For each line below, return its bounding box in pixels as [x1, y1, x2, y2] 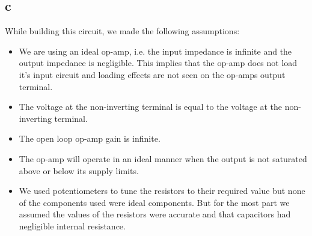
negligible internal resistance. [19, 219, 126, 232]
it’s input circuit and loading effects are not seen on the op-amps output [19, 68, 286, 80]
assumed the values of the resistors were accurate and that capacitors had [19, 208, 291, 220]
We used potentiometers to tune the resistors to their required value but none [19, 184, 305, 197]
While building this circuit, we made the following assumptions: [5, 25, 240, 37]
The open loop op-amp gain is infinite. [19, 132, 161, 145]
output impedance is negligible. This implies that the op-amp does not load [19, 56, 298, 69]
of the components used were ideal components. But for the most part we [19, 196, 290, 208]
